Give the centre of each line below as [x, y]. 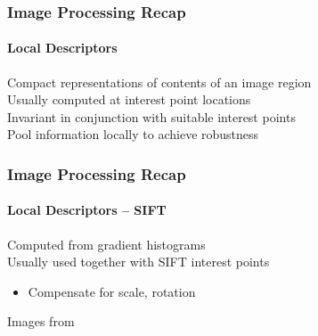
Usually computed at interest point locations [129, 99]
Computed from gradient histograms [106, 244]
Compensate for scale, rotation [112, 291]
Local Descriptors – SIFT [87, 210]
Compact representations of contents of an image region [159, 82]
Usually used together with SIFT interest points [139, 262]
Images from [41, 321]
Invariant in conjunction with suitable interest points [151, 116]
